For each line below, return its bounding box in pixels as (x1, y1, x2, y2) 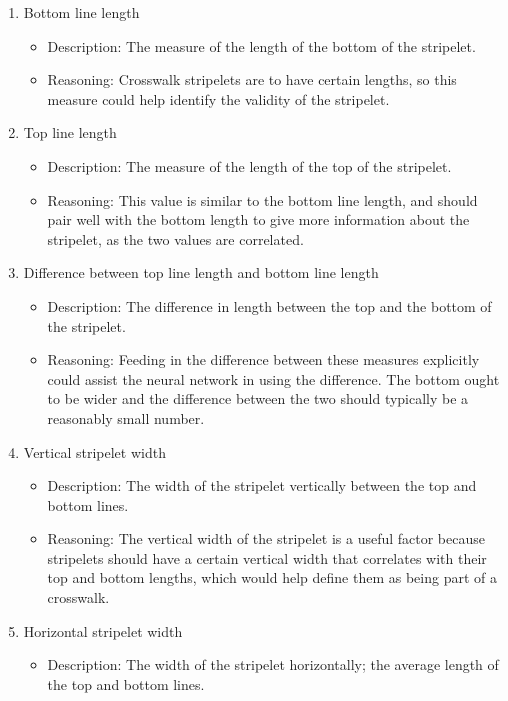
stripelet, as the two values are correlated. (47, 228, 304, 249)
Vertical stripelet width (23, 441, 166, 462)
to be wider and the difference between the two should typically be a (47, 388, 469, 409)
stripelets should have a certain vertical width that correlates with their (47, 547, 487, 568)
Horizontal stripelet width (23, 620, 183, 641)
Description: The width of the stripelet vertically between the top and (47, 475, 477, 496)
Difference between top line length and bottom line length (23, 262, 379, 283)
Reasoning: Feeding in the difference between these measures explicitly (47, 349, 480, 370)
